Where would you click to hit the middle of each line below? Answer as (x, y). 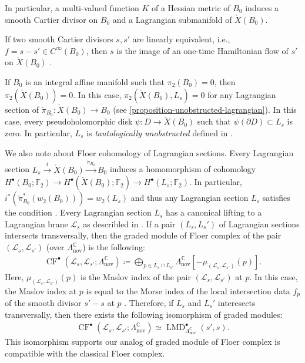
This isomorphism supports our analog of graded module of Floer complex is (143, 342)
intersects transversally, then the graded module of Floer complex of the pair (143, 235)
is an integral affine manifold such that (95, 81)
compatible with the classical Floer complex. (85, 353)
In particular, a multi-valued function (72, 8)
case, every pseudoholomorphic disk (69, 121)
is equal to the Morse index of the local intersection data (188, 290)
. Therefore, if (149, 302)
